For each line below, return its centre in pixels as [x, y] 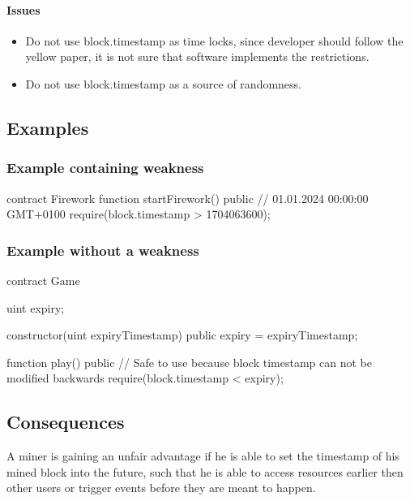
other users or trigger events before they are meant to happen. [161, 488]
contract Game [43, 280]
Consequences [66, 422]
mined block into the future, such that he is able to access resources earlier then [205, 471]
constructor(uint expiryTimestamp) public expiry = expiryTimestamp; [182, 335]
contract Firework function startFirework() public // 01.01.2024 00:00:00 [188, 198]
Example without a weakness [103, 250]
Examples [48, 127]
